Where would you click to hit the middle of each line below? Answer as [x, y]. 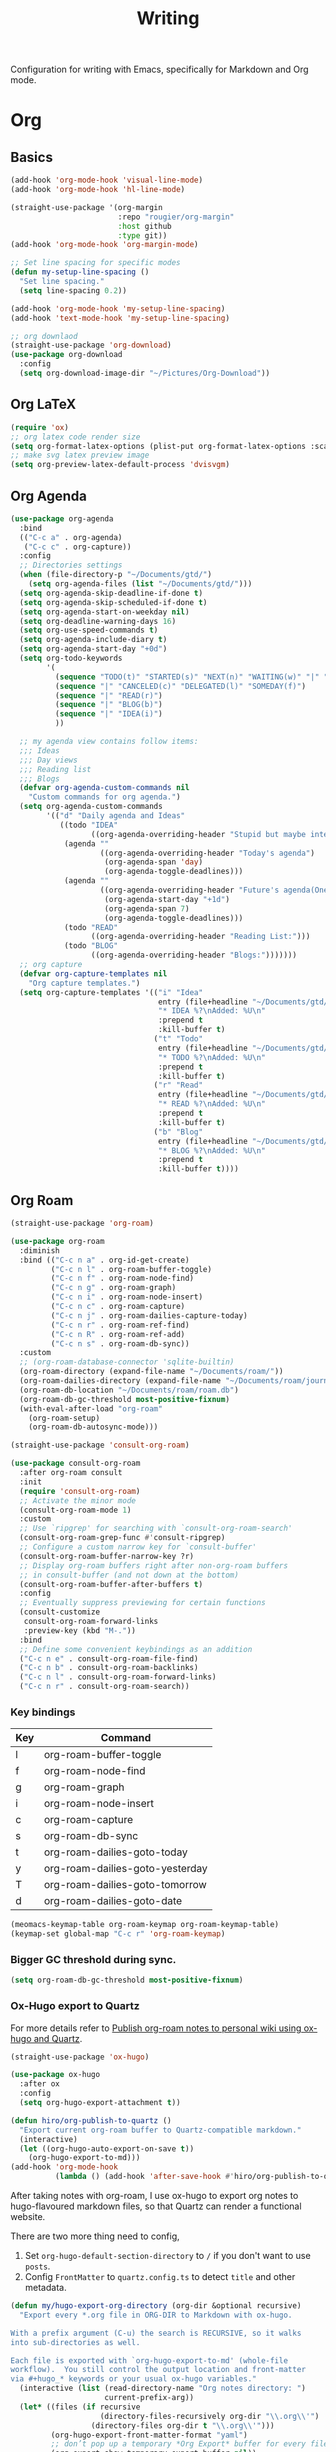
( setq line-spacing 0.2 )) [73, 290]
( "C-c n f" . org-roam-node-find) [122, 1278]
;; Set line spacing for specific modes [96, 263]
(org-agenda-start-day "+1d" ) [167, 899]
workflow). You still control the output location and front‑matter [158, 2370]
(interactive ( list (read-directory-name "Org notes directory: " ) [163, 2388]
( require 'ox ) [40, 427]
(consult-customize [60, 1612]
